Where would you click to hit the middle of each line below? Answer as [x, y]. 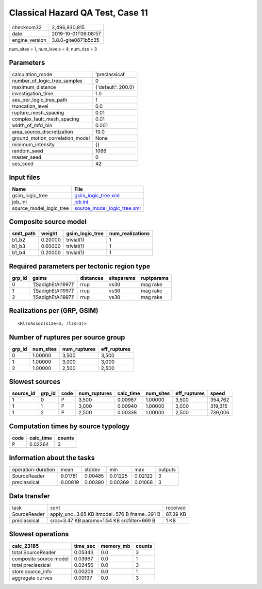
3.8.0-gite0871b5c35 [75, 40]
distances [92, 278]
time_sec [85, 546]
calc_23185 [25, 546]
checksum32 [27, 27]
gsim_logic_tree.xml [97, 195]
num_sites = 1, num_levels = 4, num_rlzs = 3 [53, 49]
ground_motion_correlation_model [51, 138]
